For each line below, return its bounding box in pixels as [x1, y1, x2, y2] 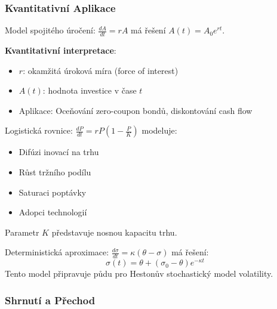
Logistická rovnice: [5, 124, 73, 137]
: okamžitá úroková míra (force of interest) [23, 64, 178, 76]
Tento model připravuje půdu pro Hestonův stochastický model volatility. [5, 267, 273, 280]
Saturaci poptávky [19, 186, 87, 198]
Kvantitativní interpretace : [5, 44, 116, 57]
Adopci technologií [19, 206, 87, 218]
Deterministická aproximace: [5, 246, 109, 258]
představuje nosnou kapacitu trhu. [51, 225, 177, 238]
